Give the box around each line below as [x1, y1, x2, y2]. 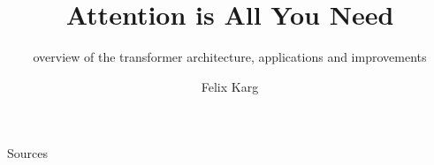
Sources [7, 144, 49, 162]
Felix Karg [201, 77, 259, 95]
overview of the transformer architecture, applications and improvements [33, 48, 427, 66]
